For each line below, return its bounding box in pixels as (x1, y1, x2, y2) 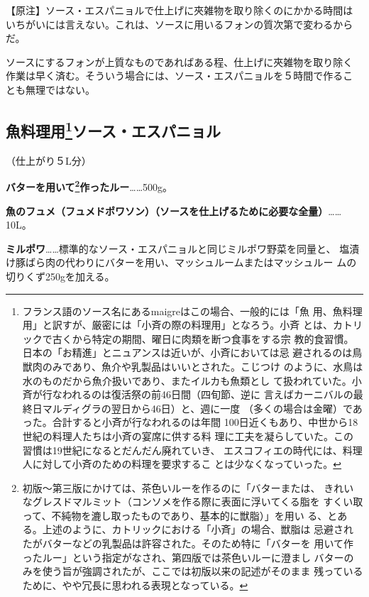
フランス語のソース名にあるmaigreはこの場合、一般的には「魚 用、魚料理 (22, 303, 363, 318)
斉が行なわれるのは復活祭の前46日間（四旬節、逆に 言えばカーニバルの (22, 387, 353, 402)
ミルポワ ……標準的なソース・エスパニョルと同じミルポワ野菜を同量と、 (6, 241, 336, 256)
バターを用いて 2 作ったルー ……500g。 (6, 177, 173, 195)
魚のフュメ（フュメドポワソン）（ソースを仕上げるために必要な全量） (6, 203, 329, 218)
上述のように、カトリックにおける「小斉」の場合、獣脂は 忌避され (42, 522, 354, 537)
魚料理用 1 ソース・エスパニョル (6, 116, 221, 141)
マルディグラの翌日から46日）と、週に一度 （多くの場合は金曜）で (42, 400, 353, 415)
